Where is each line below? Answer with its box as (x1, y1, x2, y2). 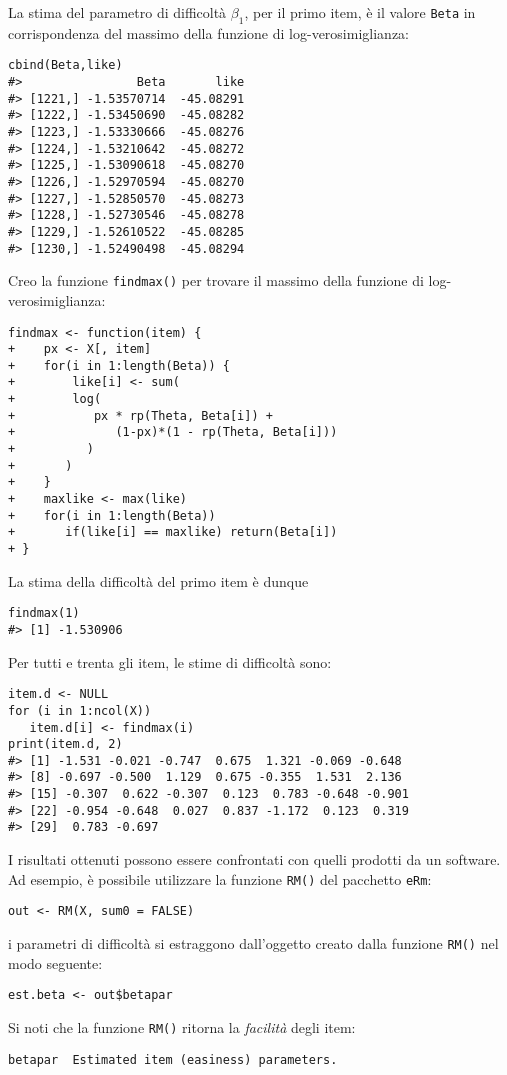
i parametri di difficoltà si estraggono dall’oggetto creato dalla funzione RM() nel (8, 933, 499, 954)
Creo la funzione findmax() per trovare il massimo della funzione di (8, 270, 424, 291)
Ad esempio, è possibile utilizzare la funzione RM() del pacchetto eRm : (8, 868, 432, 889)
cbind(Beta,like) (8, 58, 123, 73)
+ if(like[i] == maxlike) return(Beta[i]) (8, 525, 338, 540)
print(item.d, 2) (8, 737, 123, 752)
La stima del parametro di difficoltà (8, 2, 227, 22)
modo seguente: (8, 952, 103, 973)
